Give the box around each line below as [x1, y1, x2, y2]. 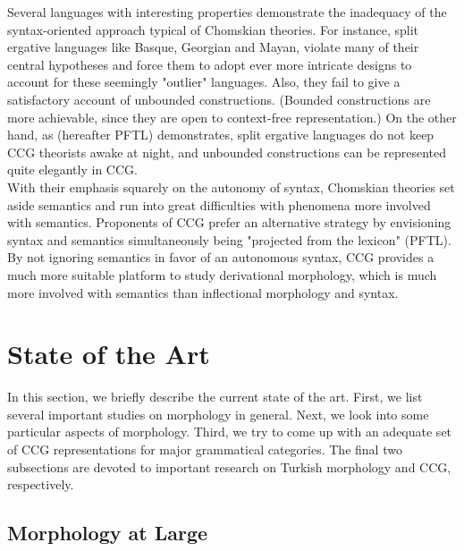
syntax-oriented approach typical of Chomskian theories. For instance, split [7, 20, 419, 38]
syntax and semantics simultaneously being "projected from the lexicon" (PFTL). [7, 230, 451, 249]
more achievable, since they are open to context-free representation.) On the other [7, 107, 457, 126]
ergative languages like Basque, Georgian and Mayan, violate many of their [7, 38, 419, 56]
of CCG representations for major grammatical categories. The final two [7, 440, 402, 458]
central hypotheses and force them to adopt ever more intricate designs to [7, 55, 412, 73]
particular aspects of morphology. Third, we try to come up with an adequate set [7, 422, 452, 441]
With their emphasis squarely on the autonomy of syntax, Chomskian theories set [7, 177, 455, 196]
